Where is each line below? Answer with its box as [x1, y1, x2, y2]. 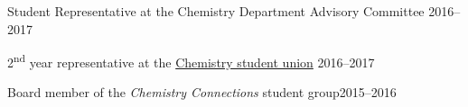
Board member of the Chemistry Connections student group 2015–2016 [7, 83, 397, 102]
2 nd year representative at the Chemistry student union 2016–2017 [7, 50, 375, 71]
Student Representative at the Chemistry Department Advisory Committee [7, 2, 425, 20]
